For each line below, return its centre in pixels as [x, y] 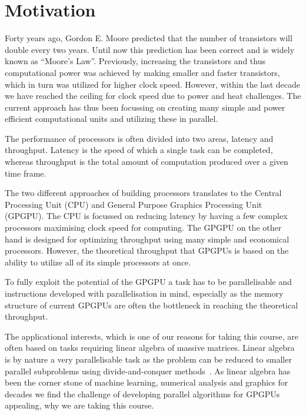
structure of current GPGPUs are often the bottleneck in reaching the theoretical [152, 305]
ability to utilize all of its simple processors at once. [98, 262]
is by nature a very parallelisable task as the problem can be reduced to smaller [148, 359]
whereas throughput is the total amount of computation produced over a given [147, 162]
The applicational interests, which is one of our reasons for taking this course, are [152, 336]
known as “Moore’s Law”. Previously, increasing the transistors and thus [135, 61]
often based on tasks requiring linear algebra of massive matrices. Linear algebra [150, 348]
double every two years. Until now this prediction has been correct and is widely [150, 49]
